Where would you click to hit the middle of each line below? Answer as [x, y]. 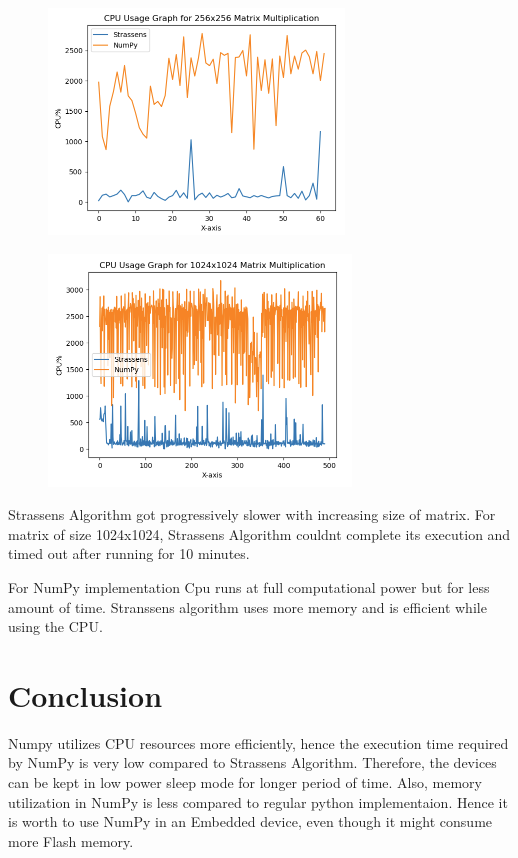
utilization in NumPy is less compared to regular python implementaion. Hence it [258, 801]
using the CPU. [55, 626]
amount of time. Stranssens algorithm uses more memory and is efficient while [247, 606]
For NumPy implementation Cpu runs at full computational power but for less [249, 586]
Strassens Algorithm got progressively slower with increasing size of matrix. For [252, 514]
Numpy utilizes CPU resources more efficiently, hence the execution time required [258, 742]
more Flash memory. [71, 840]
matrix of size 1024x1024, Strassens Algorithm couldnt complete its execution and [259, 533]
